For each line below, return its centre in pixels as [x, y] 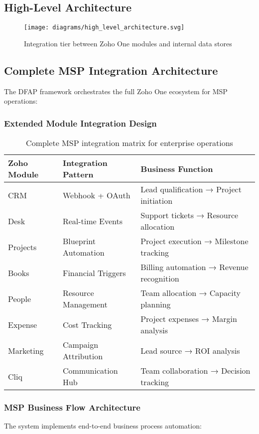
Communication [90, 371]
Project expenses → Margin [189, 319]
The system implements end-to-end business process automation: [103, 426]
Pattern [78, 174]
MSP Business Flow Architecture [72, 407]
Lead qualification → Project [191, 189]
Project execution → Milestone [194, 241]
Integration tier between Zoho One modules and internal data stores [128, 43]
